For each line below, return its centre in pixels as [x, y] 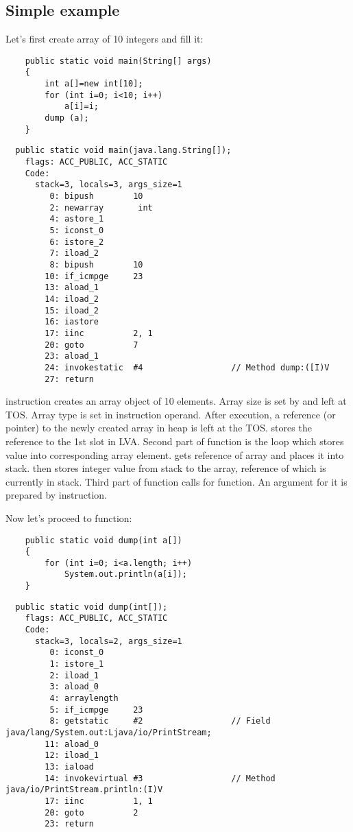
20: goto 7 [92, 345]
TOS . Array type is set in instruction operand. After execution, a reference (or [171, 414]
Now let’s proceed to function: [69, 518]
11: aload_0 [72, 744]
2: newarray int [101, 207]
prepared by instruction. [57, 495]
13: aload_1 [72, 288]
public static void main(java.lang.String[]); [123, 151]
